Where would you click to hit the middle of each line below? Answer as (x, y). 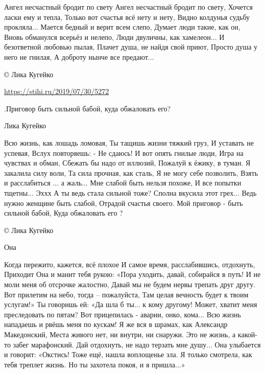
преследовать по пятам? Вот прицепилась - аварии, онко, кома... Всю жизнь (123, 314)
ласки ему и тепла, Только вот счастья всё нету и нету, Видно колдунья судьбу (127, 17)
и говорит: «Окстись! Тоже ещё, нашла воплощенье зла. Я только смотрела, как (128, 354)
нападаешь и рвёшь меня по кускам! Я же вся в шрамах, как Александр (116, 324)
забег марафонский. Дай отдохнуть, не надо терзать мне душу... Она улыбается (137, 344)
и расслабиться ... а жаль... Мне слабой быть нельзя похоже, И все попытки (123, 183)
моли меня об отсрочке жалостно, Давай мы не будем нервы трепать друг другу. (130, 284)
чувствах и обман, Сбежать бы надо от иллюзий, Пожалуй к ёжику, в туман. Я (127, 163)
